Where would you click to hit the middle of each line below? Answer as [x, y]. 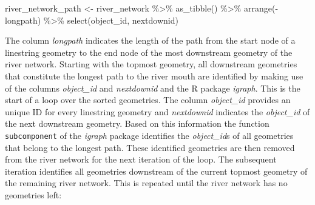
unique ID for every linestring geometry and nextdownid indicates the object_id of [157, 111]
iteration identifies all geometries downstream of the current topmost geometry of [156, 171]
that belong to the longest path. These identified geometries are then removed [150, 147]
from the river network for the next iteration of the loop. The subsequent [141, 159]
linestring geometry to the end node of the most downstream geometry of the [149, 52]
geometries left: [33, 194]
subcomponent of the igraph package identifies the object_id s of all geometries [149, 135]
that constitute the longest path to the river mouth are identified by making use [154, 76]
